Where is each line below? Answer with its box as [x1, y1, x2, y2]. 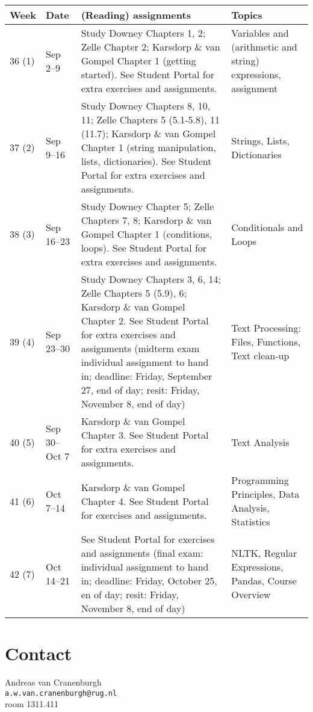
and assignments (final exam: [81, 546, 203, 560]
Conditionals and [231, 220, 303, 234]
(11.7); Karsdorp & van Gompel [81, 126, 216, 140]
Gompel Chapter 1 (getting [81, 54, 196, 67]
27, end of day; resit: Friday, [81, 383, 200, 397]
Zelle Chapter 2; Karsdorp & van [81, 40, 220, 54]
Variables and [231, 26, 289, 40]
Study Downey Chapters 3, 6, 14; [81, 272, 222, 286]
